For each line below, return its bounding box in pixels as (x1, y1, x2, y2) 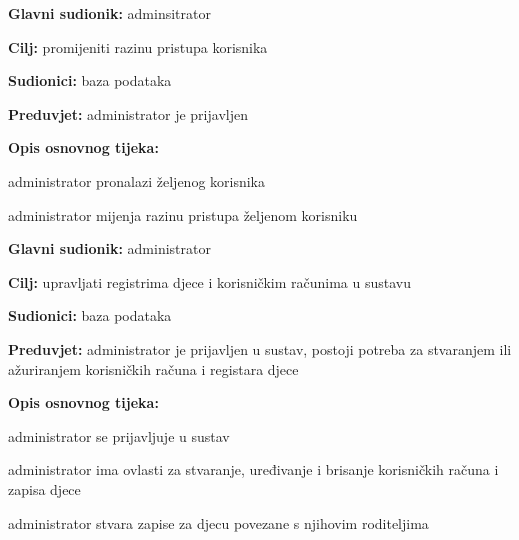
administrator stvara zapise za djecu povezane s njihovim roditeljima (8, 512, 429, 533)
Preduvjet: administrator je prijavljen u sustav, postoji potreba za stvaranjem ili (8, 338, 512, 359)
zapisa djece (8, 478, 81, 499)
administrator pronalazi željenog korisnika (8, 170, 266, 191)
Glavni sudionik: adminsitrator (8, 3, 211, 23)
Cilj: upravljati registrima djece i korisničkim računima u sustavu (8, 271, 412, 292)
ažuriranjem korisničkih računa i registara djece (8, 358, 299, 379)
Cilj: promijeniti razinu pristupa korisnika (8, 36, 268, 57)
